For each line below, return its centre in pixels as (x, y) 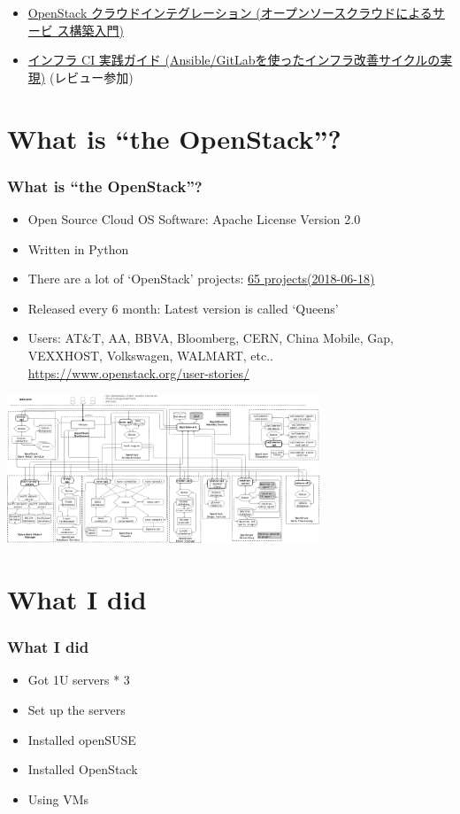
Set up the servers (77, 710)
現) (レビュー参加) (80, 77)
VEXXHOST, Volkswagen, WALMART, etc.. (150, 355)
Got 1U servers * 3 (79, 680)
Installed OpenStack (83, 769)
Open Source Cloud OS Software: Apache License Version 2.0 (194, 218)
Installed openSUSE (82, 739)
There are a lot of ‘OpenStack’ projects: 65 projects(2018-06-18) (201, 279)
